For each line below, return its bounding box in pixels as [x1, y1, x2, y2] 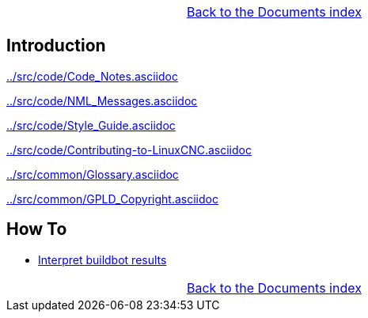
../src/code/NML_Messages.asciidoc [6, 93, 198, 108]
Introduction [6, 36, 106, 56]
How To [6, 219, 67, 240]
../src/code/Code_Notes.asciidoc [6, 69, 178, 83]
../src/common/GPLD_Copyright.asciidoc [6, 191, 218, 206]
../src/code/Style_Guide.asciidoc [6, 118, 176, 132]
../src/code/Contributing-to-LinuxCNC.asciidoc [6, 142, 252, 157]
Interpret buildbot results [38, 252, 167, 267]
